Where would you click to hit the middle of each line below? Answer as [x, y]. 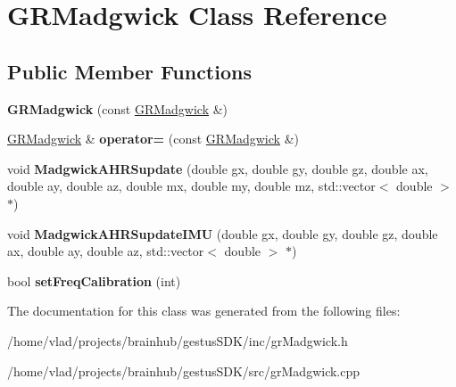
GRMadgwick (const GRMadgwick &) [118, 108]
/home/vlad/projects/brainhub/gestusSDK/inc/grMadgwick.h [178, 340]
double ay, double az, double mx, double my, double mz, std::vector [191, 186]
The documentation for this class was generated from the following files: [204, 311]
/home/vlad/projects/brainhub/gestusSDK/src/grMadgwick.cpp [184, 371]
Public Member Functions [129, 71]
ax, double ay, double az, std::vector [106, 251]
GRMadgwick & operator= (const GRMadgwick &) [153, 139]
